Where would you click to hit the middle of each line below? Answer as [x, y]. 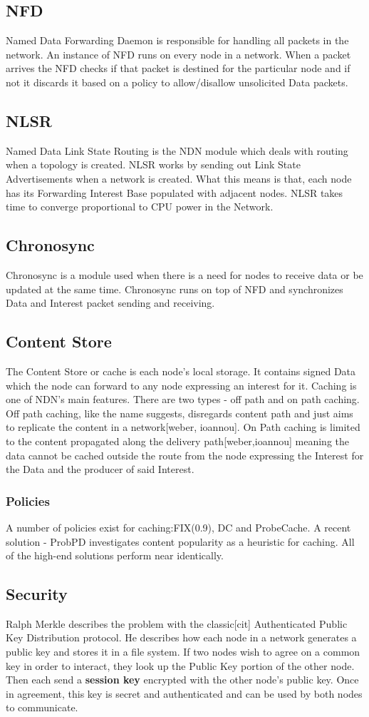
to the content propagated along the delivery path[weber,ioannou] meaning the [177, 441]
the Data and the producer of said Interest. [100, 469]
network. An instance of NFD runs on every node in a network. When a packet [178, 54]
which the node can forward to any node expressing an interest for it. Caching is [181, 385]
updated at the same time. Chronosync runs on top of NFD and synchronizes [175, 289]
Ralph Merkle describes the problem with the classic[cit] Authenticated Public [177, 623]
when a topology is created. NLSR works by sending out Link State [153, 164]
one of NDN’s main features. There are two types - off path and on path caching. [183, 399]
